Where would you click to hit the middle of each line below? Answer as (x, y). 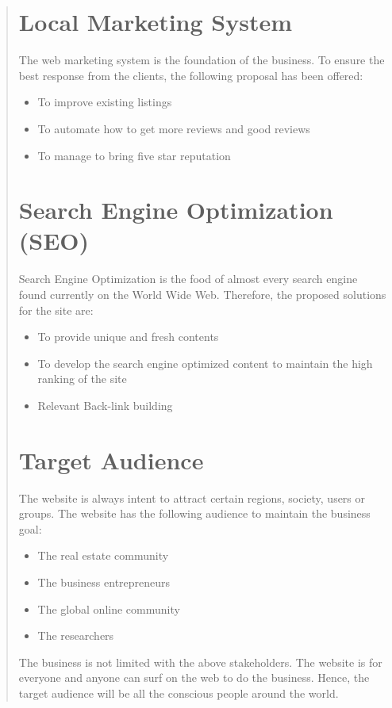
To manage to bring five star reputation (134, 155)
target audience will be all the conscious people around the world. (179, 693)
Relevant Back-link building (105, 405)
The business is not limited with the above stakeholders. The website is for (200, 662)
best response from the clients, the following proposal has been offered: (191, 75)
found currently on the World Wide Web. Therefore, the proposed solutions (202, 294)
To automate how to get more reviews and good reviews (174, 128)
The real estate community (103, 555)
